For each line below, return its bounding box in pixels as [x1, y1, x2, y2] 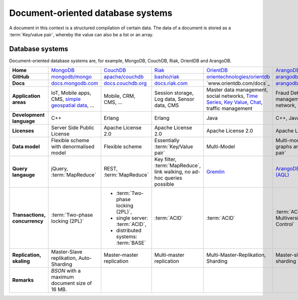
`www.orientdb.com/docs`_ [206, 80, 270, 87]
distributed [116, 227, 142, 234]
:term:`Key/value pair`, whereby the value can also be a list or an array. [9, 31, 154, 37]
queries [164, 174, 182, 181]
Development [12, 112, 45, 119]
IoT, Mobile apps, [51, 89, 91, 96]
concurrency [12, 218, 44, 225]
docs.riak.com [154, 80, 188, 87]
